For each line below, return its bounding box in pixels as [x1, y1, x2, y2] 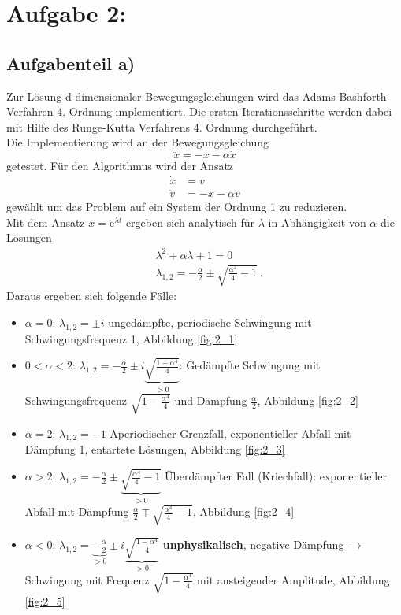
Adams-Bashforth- [302, 87, 391, 104]
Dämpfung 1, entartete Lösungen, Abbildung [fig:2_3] [24, 441, 285, 458]
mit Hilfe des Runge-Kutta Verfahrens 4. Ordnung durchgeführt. [6, 118, 317, 135]
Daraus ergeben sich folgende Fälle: [6, 287, 177, 304]
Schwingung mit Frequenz [24, 571, 150, 587]
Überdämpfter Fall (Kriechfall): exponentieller [165, 468, 387, 484]
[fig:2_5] [24, 593, 65, 609]
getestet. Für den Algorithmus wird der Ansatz [6, 157, 234, 174]
